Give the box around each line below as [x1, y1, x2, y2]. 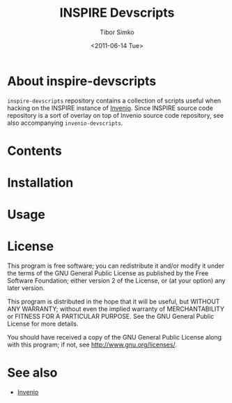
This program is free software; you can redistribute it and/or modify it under [7, 261, 225, 270]
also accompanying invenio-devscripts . [7, 119, 123, 127]
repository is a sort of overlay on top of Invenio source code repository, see [7, 111, 224, 119]
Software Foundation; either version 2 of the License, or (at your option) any [7, 277, 226, 285]
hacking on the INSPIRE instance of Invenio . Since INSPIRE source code [7, 103, 214, 112]
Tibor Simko [100, 28, 134, 36]
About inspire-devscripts [7, 73, 157, 89]
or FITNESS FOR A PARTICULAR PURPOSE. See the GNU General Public [7, 312, 215, 321]
